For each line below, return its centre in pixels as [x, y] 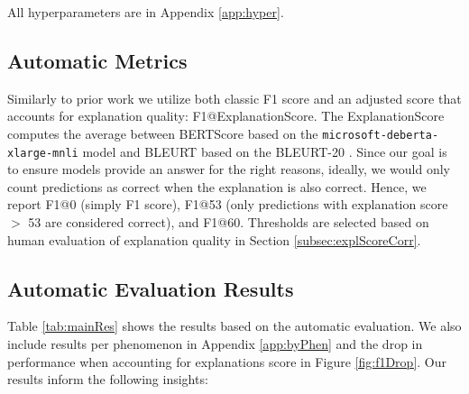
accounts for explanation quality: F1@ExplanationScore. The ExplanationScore [226, 116]
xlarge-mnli [43, 153]
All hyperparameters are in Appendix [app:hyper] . [146, 12]
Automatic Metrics [97, 60]
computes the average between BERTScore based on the [163, 133]
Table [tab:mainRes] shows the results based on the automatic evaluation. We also [234, 326]
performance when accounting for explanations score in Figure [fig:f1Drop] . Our [227, 361]
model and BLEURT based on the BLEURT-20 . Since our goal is [265, 151]
